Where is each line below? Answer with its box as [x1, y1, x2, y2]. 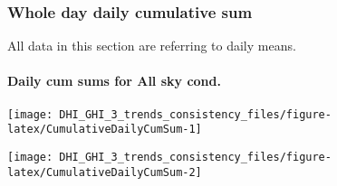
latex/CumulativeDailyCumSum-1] [7, 123, 202, 136]
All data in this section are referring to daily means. [7, 36, 296, 55]
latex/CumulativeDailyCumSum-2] [7, 165, 202, 179]
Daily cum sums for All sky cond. [7, 71, 221, 90]
